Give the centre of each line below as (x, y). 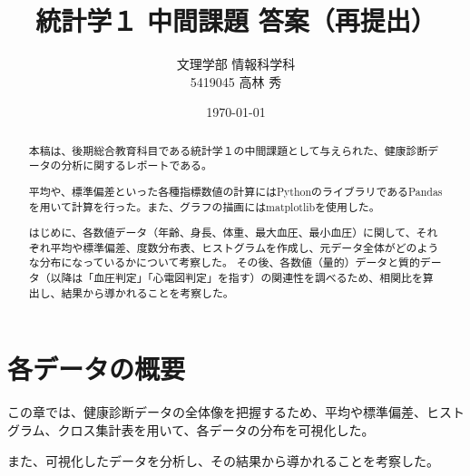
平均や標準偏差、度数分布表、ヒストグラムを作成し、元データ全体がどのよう (245, 247)
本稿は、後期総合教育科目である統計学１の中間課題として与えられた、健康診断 (228, 150)
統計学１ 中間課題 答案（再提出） (236, 20)
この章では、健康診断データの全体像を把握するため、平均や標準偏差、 (217, 412)
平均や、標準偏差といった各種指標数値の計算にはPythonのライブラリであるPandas (235, 191)
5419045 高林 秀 (236, 81)
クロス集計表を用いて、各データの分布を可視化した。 (216, 429)
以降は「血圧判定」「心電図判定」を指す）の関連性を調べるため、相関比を (236, 278)
